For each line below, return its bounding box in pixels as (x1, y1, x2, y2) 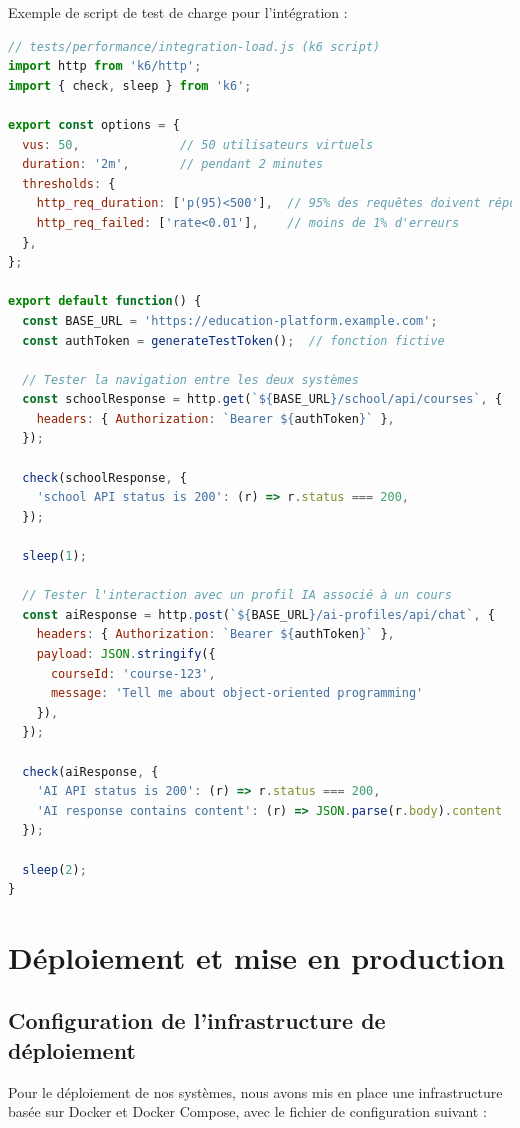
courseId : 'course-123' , (50, 666, 216, 681)
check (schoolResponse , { (22, 470, 188, 485)
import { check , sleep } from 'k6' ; (8, 78, 252, 93)
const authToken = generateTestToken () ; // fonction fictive (22, 333, 445, 348)
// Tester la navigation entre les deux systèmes (22, 372, 359, 387)
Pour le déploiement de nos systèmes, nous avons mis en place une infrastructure (8, 1081, 503, 1102)
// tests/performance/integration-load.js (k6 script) (8, 39, 381, 54)
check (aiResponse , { (22, 764, 159, 779)
